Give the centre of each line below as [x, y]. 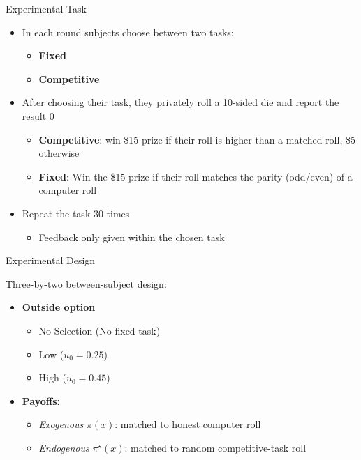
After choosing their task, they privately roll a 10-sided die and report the [180, 102]
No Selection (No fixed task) [100, 330]
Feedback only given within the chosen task [132, 237]
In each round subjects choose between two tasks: [128, 32]
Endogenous [64, 447]
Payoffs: [41, 400]
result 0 [38, 115]
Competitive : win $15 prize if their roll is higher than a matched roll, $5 [197, 139]
